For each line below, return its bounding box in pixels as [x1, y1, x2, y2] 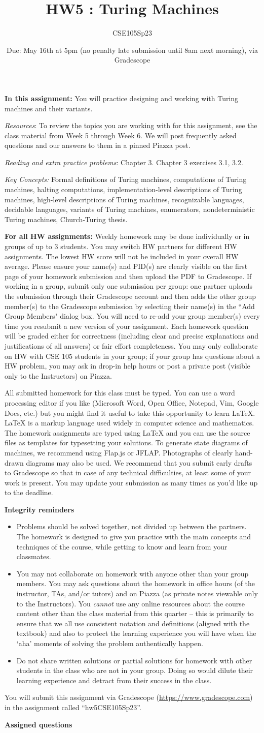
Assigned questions [5, 719, 72, 729]
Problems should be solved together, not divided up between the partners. [16, 521, 247, 532]
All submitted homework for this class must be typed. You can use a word [5, 387, 235, 398]
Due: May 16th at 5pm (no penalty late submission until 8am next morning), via [7, 44, 258, 55]
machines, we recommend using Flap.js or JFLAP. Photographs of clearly [5, 447, 233, 457]
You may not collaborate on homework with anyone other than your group [16, 568, 249, 578]
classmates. [16, 551, 51, 562]
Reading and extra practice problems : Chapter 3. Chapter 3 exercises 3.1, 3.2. [5, 157, 243, 167]
